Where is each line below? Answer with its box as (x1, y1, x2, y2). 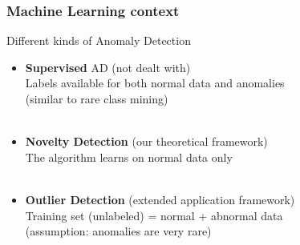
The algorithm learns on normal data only (25, 148, 233, 165)
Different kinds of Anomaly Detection (6, 32, 191, 49)
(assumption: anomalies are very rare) (25, 223, 212, 239)
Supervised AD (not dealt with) (25, 58, 191, 75)
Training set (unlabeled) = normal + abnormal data (25, 207, 283, 223)
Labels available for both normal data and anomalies (25, 74, 285, 91)
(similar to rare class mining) (25, 90, 168, 106)
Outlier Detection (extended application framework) (25, 191, 295, 207)
